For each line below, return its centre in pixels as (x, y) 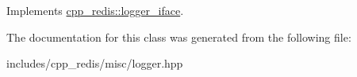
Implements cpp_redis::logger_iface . (95, 10)
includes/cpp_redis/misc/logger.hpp (95, 63)
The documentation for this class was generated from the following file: (179, 37)
